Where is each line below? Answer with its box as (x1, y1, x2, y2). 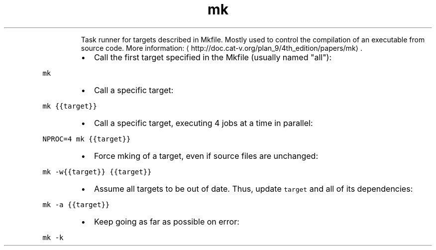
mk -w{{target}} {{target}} (42, 167, 152, 176)
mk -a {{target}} (42, 200, 110, 209)
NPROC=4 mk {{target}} (42, 134, 131, 143)
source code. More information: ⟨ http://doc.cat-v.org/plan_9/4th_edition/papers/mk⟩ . (81, 43, 362, 52)
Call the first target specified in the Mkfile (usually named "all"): (94, 52, 332, 62)
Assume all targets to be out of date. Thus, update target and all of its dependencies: (94, 183, 413, 194)
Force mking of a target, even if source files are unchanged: (94, 150, 319, 161)
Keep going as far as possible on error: (94, 216, 239, 227)
